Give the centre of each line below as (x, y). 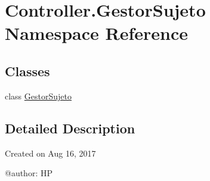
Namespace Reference (96, 33)
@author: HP (29, 173)
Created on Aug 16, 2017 (50, 153)
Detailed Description (70, 128)
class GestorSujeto (38, 96)
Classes (27, 71)
